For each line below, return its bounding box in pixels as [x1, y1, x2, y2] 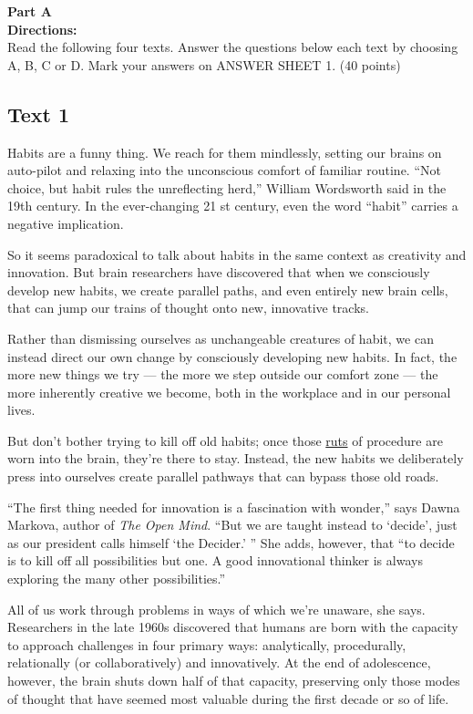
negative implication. [7, 213, 124, 233]
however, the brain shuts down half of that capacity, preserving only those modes [7, 671, 460, 690]
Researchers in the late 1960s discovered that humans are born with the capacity [7, 617, 458, 636]
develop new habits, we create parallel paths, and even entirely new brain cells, [7, 280, 448, 299]
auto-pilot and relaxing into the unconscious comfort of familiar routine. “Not [7, 160, 441, 180]
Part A [7, 2, 52, 20]
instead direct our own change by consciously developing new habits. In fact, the [7, 347, 458, 366]
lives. [7, 400, 36, 419]
